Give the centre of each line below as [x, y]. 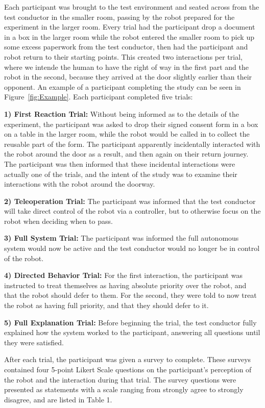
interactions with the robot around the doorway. [80, 184]
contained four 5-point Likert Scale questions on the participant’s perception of [128, 369]
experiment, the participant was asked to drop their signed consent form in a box [131, 124]
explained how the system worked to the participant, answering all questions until [132, 332]
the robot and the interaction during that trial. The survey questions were [120, 379]
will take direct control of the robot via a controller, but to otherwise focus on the [132, 211]
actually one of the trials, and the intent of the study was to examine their [121, 174]
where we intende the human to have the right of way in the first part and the [126, 67]
